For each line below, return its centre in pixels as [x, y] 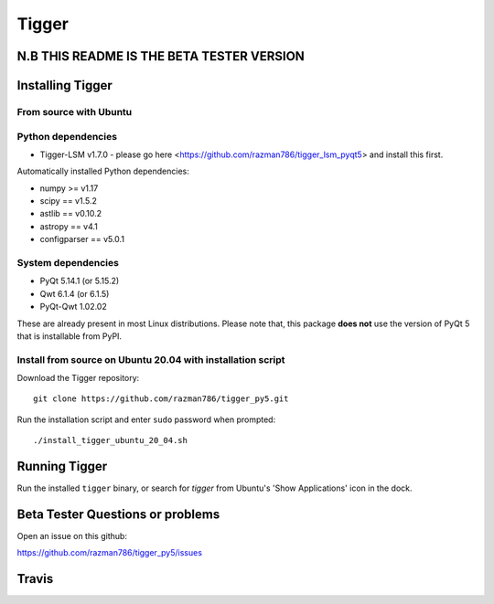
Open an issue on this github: [72, 536]
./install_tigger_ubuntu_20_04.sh [110, 440]
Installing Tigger [65, 85]
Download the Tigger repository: [78, 378]
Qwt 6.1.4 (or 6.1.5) [75, 293]
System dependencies [68, 263]
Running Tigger [62, 466]
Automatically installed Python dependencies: [103, 171]
